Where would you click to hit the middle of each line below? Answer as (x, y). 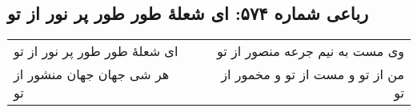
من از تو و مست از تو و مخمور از (313, 74)
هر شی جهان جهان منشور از (92, 74)
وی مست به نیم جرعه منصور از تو (310, 51)
